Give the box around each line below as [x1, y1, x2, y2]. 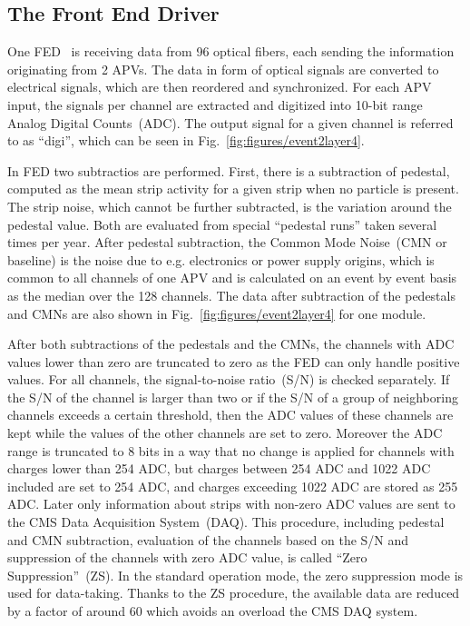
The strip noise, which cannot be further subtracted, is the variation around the [7, 196, 452, 215]
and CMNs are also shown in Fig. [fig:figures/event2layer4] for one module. [7, 303, 426, 323]
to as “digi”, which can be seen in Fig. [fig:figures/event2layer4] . [7, 131, 365, 150]
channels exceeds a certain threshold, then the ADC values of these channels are [7, 405, 454, 424]
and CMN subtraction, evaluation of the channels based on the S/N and [7, 530, 409, 549]
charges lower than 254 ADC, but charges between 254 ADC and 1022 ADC [7, 459, 431, 478]
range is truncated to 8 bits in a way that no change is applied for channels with [7, 441, 455, 460]
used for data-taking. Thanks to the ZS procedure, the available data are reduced [7, 583, 460, 602]
